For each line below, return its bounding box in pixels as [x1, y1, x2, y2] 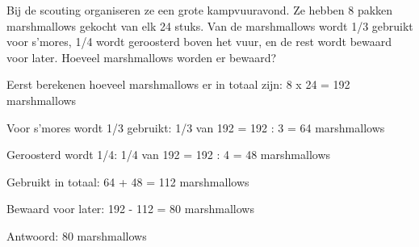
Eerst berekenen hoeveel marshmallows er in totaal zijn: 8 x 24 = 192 [6, 76, 350, 93]
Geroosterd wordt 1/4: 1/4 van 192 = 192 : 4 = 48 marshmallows [6, 146, 331, 163]
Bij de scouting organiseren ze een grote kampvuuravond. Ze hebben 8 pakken [6, 2, 393, 18]
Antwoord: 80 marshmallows [6, 227, 147, 244]
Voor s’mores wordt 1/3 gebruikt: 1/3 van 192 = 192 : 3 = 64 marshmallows [6, 119, 385, 136]
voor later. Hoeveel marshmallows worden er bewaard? [6, 48, 277, 65]
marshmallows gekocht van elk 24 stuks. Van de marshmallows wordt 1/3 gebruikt [6, 17, 413, 34]
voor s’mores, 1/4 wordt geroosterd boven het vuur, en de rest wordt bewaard [6, 33, 392, 50]
